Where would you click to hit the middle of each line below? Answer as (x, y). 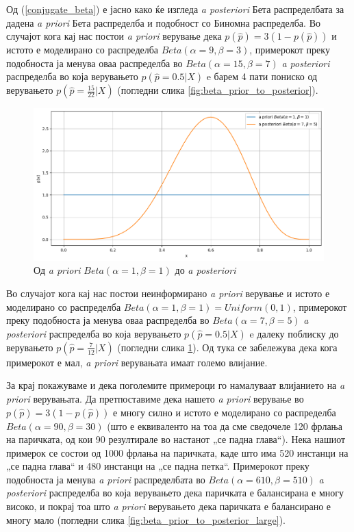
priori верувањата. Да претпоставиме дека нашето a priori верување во (155, 398)
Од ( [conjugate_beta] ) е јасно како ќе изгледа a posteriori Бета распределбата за (175, 9)
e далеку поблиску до (294, 333)
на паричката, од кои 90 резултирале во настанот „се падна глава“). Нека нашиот (176, 439)
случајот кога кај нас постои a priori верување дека (114, 36)
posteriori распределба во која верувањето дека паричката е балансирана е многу (175, 493)
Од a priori (57, 270)
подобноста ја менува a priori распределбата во (106, 479)
